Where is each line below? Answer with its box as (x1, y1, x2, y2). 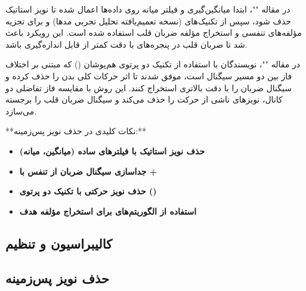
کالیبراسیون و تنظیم (5, 234, 113, 252)
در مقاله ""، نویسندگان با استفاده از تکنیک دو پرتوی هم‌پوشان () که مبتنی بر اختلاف (5, 58, 300, 70)
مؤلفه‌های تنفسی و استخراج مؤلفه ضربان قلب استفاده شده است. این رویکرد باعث (5, 26, 302, 39)
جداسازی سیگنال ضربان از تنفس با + (19, 165, 157, 177)
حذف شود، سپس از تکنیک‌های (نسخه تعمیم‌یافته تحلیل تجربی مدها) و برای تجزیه (5, 14, 291, 27)
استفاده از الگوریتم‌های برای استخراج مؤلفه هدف (19, 205, 197, 217)
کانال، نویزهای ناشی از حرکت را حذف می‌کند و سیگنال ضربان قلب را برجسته (5, 93, 283, 106)
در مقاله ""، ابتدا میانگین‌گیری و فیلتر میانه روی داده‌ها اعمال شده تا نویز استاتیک (5, 3, 290, 15)
